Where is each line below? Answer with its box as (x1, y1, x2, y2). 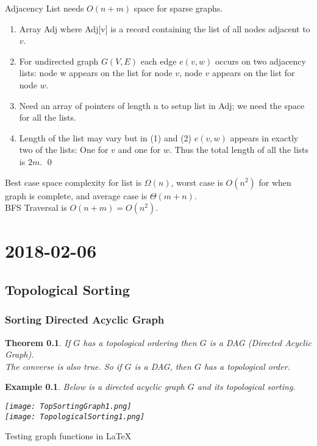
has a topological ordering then (83, 336, 197, 349)
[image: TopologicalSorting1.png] (5, 412, 145, 421)
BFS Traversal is (5, 201, 67, 214)
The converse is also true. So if (5, 359, 122, 372)
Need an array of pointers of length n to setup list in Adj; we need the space (19, 99, 305, 111)
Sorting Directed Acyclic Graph (5, 312, 165, 327)
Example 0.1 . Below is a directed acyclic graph (5, 380, 185, 393)
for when (258, 175, 291, 188)
